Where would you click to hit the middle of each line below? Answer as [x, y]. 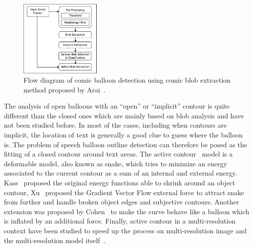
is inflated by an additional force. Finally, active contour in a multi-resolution [120, 221]
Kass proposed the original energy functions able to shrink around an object [120, 183]
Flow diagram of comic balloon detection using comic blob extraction [127, 80]
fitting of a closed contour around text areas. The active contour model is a [118, 154]
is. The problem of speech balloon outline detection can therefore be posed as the [126, 144]
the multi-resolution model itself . [55, 240]
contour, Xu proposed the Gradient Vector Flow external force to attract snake [124, 192]
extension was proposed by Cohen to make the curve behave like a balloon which [127, 211]
